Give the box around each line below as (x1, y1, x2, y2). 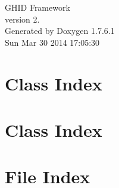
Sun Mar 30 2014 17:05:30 (5, 36, 100, 48)
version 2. (5, 12, 40, 25)
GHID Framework (5, 1, 70, 13)
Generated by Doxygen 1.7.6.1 (5, 24, 115, 37)
